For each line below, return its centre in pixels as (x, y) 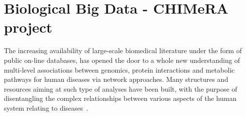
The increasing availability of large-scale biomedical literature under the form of (123, 50)
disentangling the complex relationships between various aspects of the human (120, 98)
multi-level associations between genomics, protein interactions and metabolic (119, 69)
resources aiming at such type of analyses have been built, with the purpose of (121, 88)
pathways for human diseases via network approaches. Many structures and (116, 79)
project (28, 27)
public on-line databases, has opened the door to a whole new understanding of (122, 60)
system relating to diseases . (46, 107)
